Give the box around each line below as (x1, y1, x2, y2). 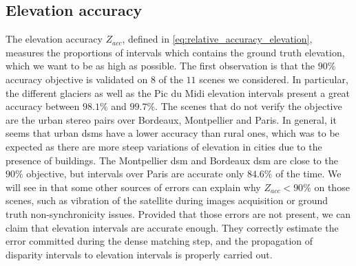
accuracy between (6, 99, 80, 113)
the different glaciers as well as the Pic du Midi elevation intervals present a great (6, 85, 350, 100)
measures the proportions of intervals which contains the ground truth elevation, (6, 45, 345, 59)
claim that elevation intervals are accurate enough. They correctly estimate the (6, 220, 339, 234)
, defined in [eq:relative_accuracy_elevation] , (122, 32, 313, 46)
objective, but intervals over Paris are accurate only (26, 166, 244, 181)
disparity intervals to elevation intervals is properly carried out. (6, 247, 273, 261)
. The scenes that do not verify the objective (155, 99, 342, 113)
